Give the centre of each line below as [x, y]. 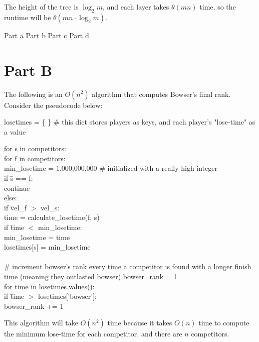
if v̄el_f [16, 207]
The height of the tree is [41, 7]
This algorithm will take [41, 323]
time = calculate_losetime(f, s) [52, 217]
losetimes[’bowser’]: [67, 296]
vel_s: [50, 207]
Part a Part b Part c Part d [47, 35]
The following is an [33, 94]
